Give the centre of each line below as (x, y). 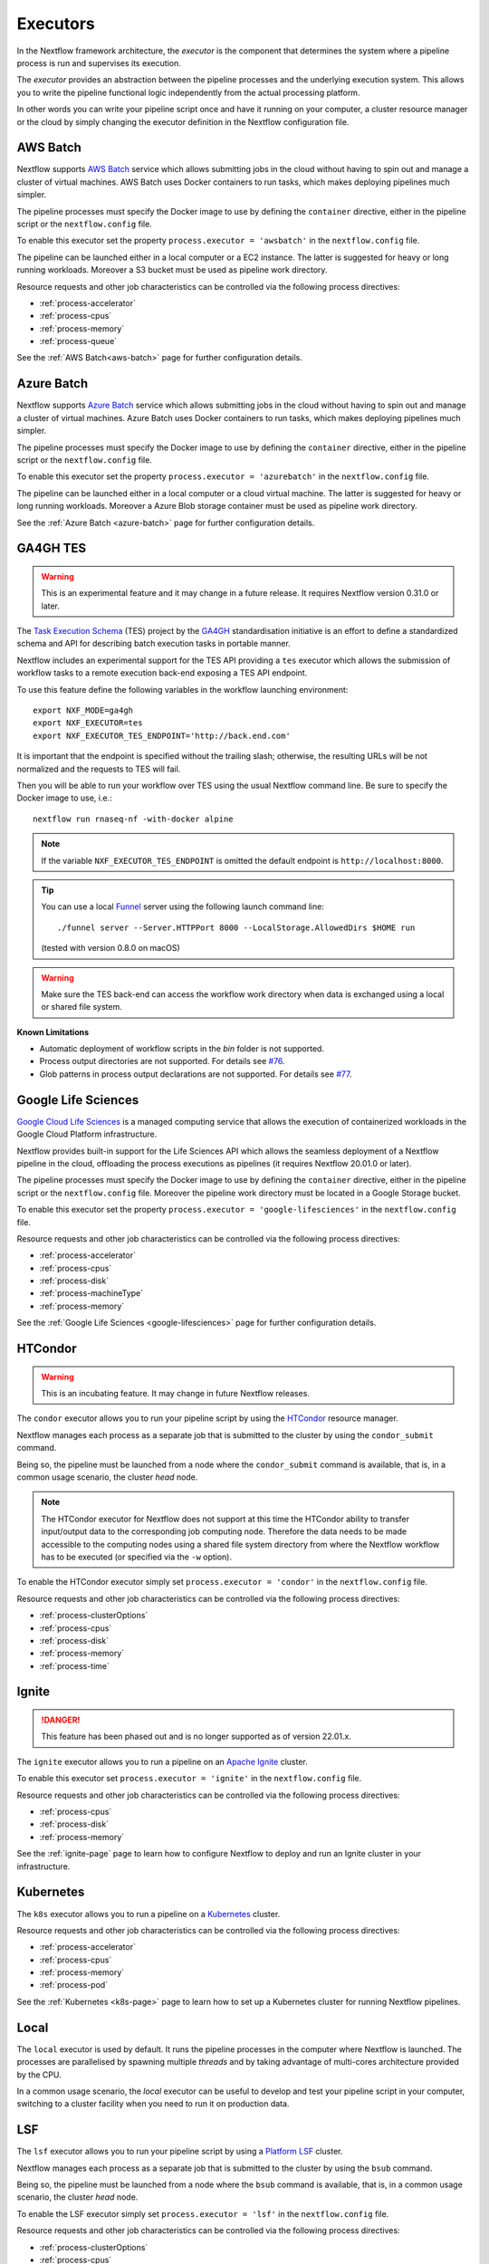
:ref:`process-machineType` (91, 1293)
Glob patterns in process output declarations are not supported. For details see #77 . (196, 1074)
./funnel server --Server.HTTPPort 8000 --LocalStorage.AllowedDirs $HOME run (236, 927)
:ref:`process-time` (75, 1665)
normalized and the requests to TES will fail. (99, 769)
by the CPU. (39, 2075)
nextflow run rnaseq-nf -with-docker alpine (134, 819)
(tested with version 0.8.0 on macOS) (110, 948)
